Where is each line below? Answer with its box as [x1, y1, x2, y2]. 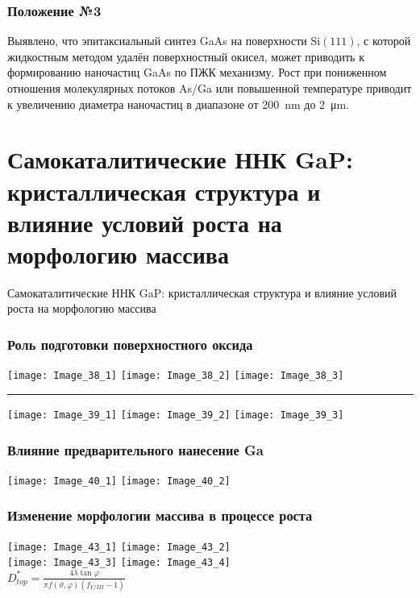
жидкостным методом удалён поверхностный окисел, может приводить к [7, 48, 364, 64]
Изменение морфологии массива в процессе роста [7, 505, 313, 525]
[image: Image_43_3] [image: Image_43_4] [7, 557, 231, 569]
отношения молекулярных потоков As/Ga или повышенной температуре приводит [7, 80, 412, 96]
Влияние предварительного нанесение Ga [7, 439, 264, 459]
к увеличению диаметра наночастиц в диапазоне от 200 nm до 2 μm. [7, 95, 350, 112]
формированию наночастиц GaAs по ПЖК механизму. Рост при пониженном [7, 64, 387, 81]
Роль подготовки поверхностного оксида [7, 334, 253, 354]
